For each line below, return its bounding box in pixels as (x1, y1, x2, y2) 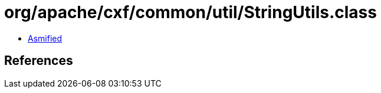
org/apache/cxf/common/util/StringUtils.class (4, 2, 377, 22)
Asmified (28, 33, 63, 43)
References (4, 53, 73, 68)
